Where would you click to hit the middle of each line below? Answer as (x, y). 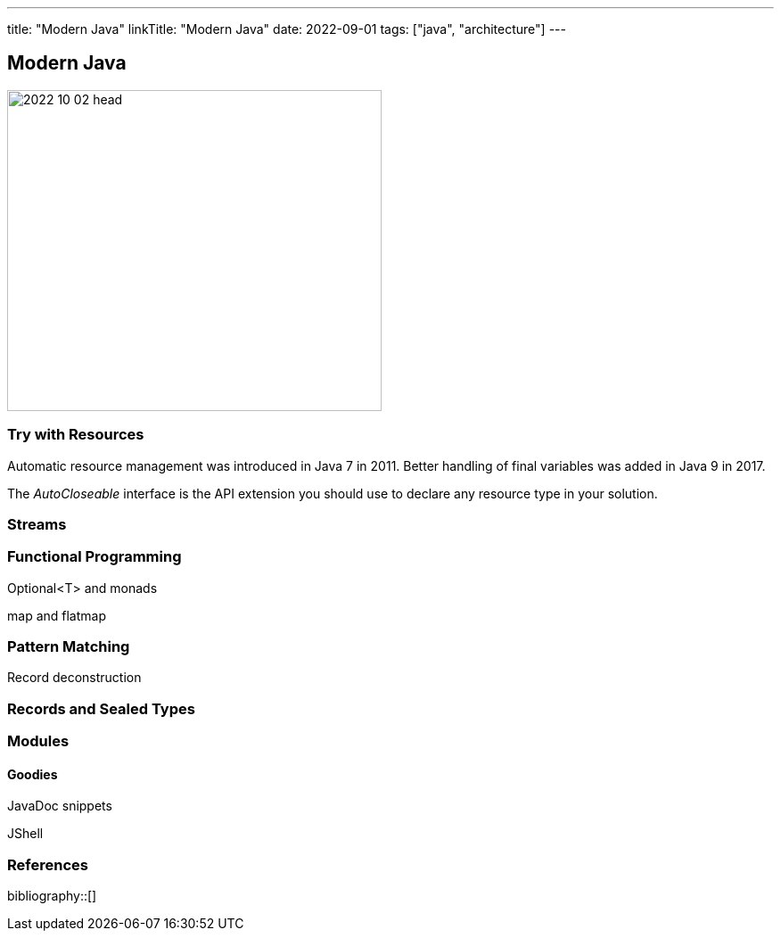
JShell (25, 834)
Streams (37, 524)
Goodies (33, 774)
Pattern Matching (69, 647)
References (48, 864)
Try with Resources (76, 435)
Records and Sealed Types (101, 708)
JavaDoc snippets (60, 806)
